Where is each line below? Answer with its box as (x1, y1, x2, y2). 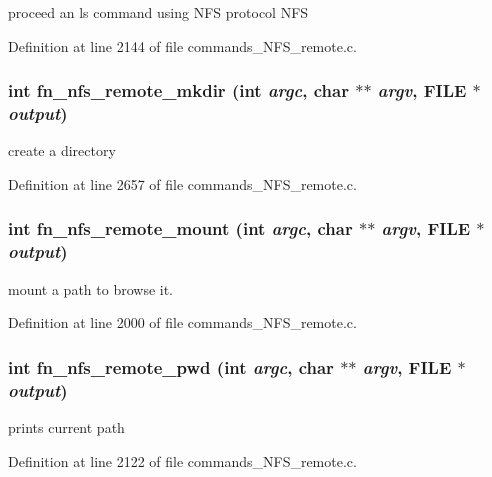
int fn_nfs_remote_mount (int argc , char (8, 216, 353, 241)
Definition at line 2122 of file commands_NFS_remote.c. (8, 450, 357, 471)
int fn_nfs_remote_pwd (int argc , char (8, 354, 334, 379)
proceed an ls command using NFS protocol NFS (8, 2, 309, 22)
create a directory (8, 140, 116, 161)
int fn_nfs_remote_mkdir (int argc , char (8, 78, 349, 103)
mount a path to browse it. (8, 278, 174, 299)
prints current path (8, 416, 125, 437)
